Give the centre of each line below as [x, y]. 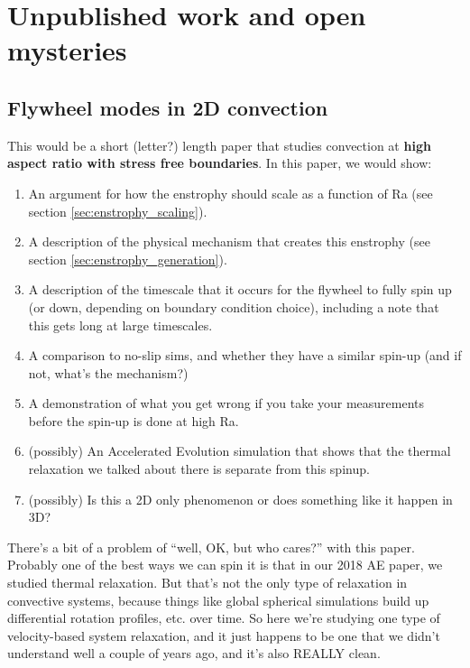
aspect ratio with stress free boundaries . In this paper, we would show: [220, 163]
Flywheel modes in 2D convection [168, 107]
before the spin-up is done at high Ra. [134, 420]
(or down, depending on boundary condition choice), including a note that [234, 306]
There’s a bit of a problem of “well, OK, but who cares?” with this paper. [211, 547]
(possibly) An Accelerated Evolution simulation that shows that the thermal [240, 451]
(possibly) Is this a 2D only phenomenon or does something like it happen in [240, 499]
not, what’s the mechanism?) [108, 372]
